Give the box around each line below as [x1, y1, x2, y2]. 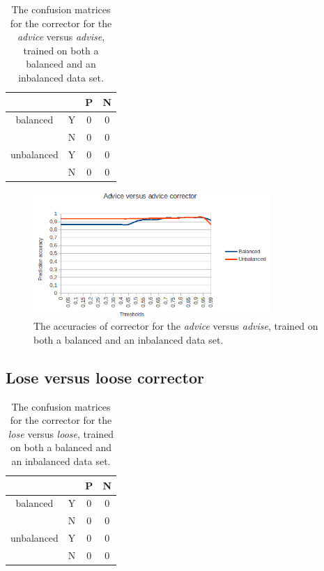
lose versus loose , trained [8, 426, 114, 441]
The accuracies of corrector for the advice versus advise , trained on [33, 319, 318, 333]
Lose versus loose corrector [6, 366, 204, 388]
